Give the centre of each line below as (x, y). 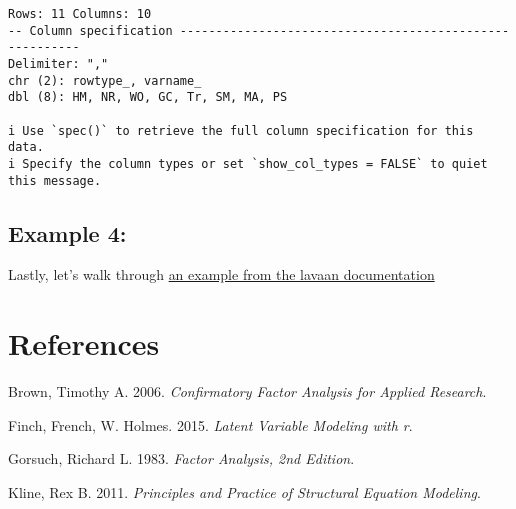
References (84, 343)
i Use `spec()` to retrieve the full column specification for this (241, 130)
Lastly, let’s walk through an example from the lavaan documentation (221, 274)
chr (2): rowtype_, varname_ (105, 80)
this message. (55, 180)
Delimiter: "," (58, 63)
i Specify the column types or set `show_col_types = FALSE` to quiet (248, 163)
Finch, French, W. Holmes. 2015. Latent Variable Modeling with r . (210, 424)
